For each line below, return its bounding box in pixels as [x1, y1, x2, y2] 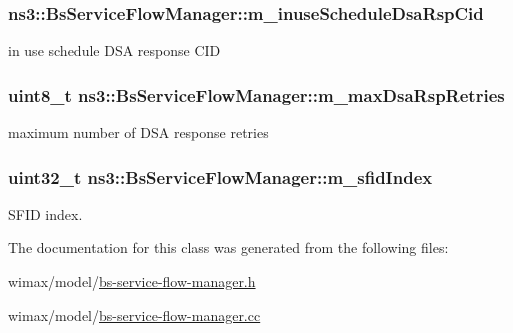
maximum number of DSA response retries [8, 122, 269, 143]
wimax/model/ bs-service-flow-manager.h [8, 271, 256, 292]
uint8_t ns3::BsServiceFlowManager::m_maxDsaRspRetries [8, 82, 505, 107]
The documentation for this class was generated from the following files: [8, 237, 449, 258]
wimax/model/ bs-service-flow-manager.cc [8, 304, 261, 325]
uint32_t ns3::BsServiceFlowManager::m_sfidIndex [8, 164, 433, 189]
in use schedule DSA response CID [8, 40, 221, 61]
